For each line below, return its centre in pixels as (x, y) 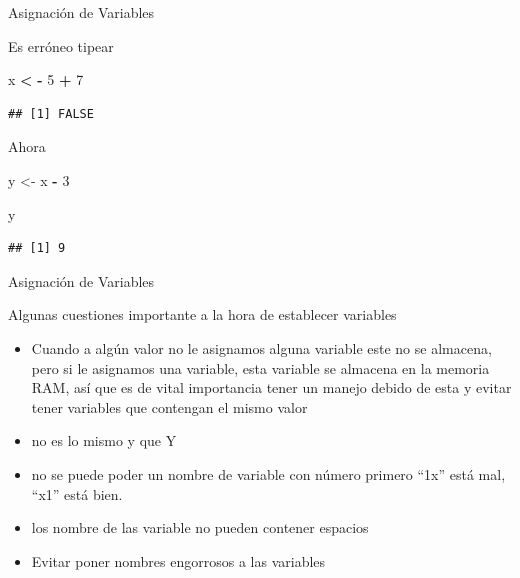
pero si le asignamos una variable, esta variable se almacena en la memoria (260, 367)
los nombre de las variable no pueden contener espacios (200, 527)
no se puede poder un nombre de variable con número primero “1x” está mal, (268, 473)
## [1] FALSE (51, 113)
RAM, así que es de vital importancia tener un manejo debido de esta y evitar (271, 387)
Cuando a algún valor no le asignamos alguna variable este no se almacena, (261, 347)
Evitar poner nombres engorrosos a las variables (178, 560)
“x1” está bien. (77, 493)
